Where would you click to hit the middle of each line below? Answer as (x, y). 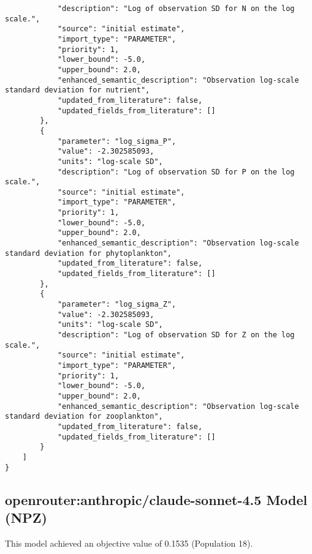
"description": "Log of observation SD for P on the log (176, 172)
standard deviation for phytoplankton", (89, 253)
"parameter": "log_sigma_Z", (117, 305)
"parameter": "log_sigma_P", (117, 141)
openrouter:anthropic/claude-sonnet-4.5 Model (156, 499)
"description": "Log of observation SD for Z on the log (176, 335)
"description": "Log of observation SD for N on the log (176, 9)
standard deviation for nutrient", (78, 90)
